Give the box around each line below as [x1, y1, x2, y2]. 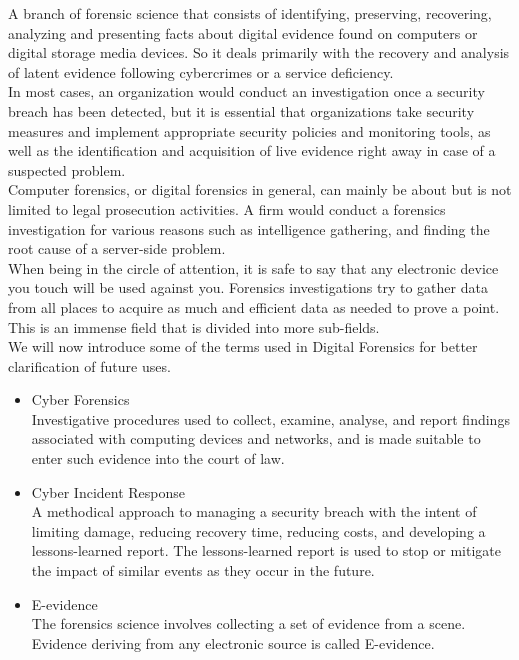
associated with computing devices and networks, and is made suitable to [31, 428, 481, 449]
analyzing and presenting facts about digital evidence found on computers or [8, 22, 478, 43]
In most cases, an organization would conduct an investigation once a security [8, 81, 485, 102]
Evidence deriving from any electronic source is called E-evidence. [31, 632, 435, 653]
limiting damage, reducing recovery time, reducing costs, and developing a [31, 520, 486, 541]
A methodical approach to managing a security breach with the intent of [31, 501, 477, 522]
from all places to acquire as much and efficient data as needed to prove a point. [8, 296, 500, 317]
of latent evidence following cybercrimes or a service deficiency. [8, 61, 394, 82]
